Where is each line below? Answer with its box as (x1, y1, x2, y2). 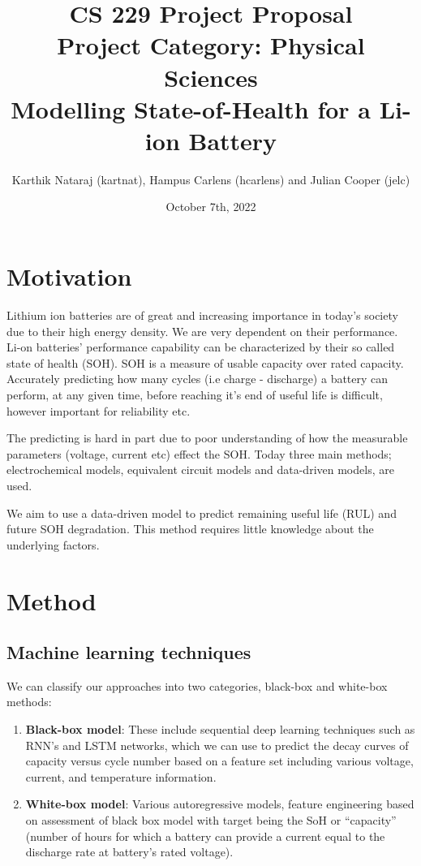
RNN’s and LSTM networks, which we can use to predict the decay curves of (25, 736, 409, 753)
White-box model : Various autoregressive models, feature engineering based (25, 795, 415, 812)
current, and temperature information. (25, 768, 217, 785)
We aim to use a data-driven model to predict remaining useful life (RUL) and (6, 504, 397, 521)
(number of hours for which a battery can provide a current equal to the (25, 827, 385, 844)
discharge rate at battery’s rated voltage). (25, 843, 234, 860)
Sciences (164, 60, 258, 93)
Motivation (6, 260, 132, 293)
